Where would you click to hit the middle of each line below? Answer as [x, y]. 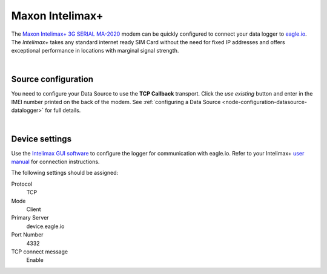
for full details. [63, 110]
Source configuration [52, 79]
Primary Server [30, 218]
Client [34, 209]
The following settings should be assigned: [65, 173]
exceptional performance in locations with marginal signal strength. [95, 51]
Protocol [22, 184]
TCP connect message [40, 252]
